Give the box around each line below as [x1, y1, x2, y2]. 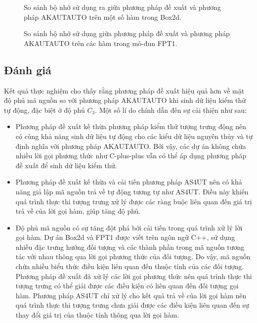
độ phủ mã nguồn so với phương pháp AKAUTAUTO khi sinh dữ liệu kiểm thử [4, 95, 246, 105]
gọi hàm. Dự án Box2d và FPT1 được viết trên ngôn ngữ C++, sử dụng [15, 232, 235, 242]
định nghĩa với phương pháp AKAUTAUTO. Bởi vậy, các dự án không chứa [15, 140, 246, 151]
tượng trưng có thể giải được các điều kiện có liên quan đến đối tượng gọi [15, 280, 239, 291]
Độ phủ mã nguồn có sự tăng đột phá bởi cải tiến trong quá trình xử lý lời [15, 222, 243, 232]
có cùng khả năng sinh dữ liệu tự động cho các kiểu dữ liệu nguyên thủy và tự [15, 131, 253, 141]
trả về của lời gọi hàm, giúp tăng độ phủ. [15, 206, 141, 216]
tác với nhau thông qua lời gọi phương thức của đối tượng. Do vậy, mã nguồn [15, 251, 251, 262]
